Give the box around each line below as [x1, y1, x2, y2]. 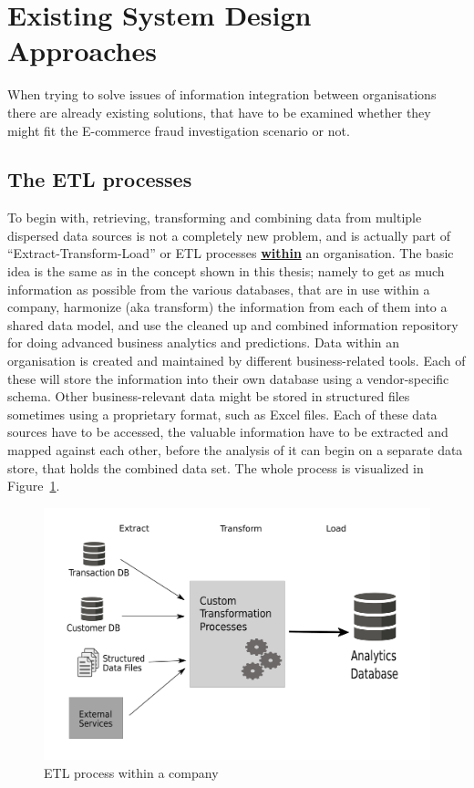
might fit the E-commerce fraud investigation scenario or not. [7, 120, 350, 140]
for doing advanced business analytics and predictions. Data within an [7, 333, 400, 352]
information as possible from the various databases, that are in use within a [7, 279, 430, 298]
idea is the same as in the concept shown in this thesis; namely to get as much [7, 262, 445, 281]
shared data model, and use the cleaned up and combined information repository [7, 315, 459, 334]
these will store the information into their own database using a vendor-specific [7, 368, 449, 388]
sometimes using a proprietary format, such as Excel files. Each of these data [7, 404, 438, 423]
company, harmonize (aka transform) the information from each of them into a [7, 297, 448, 316]
